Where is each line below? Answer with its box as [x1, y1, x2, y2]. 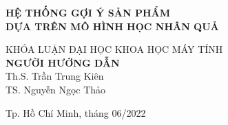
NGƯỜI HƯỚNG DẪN [6, 55, 120, 69]
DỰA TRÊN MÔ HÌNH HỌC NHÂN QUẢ [6, 19, 219, 33]
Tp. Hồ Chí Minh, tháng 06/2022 [6, 105, 146, 120]
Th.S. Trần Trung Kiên [6, 69, 104, 83]
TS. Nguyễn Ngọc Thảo [6, 82, 106, 96]
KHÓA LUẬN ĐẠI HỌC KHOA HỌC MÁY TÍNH [6, 42, 223, 56]
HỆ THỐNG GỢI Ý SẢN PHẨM [6, 5, 170, 19]
